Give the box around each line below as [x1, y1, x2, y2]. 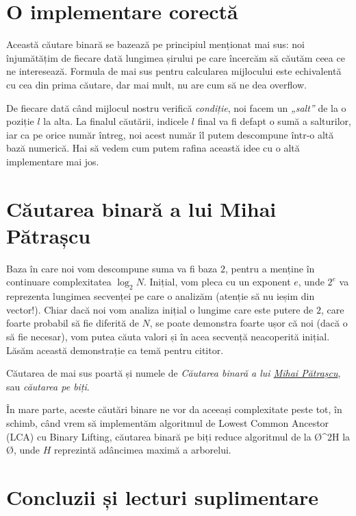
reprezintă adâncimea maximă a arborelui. [53, 443, 231, 457]
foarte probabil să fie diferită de [6, 316, 139, 330]
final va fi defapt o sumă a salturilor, [197, 114, 351, 128]
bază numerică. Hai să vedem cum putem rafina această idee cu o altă [6, 141, 300, 155]
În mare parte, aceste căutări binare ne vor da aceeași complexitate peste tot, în [6, 402, 342, 417]
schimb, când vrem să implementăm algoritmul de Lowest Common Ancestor [6, 415, 329, 430]
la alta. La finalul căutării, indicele [43, 114, 189, 128]
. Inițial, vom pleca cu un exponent [143, 274, 291, 289]
